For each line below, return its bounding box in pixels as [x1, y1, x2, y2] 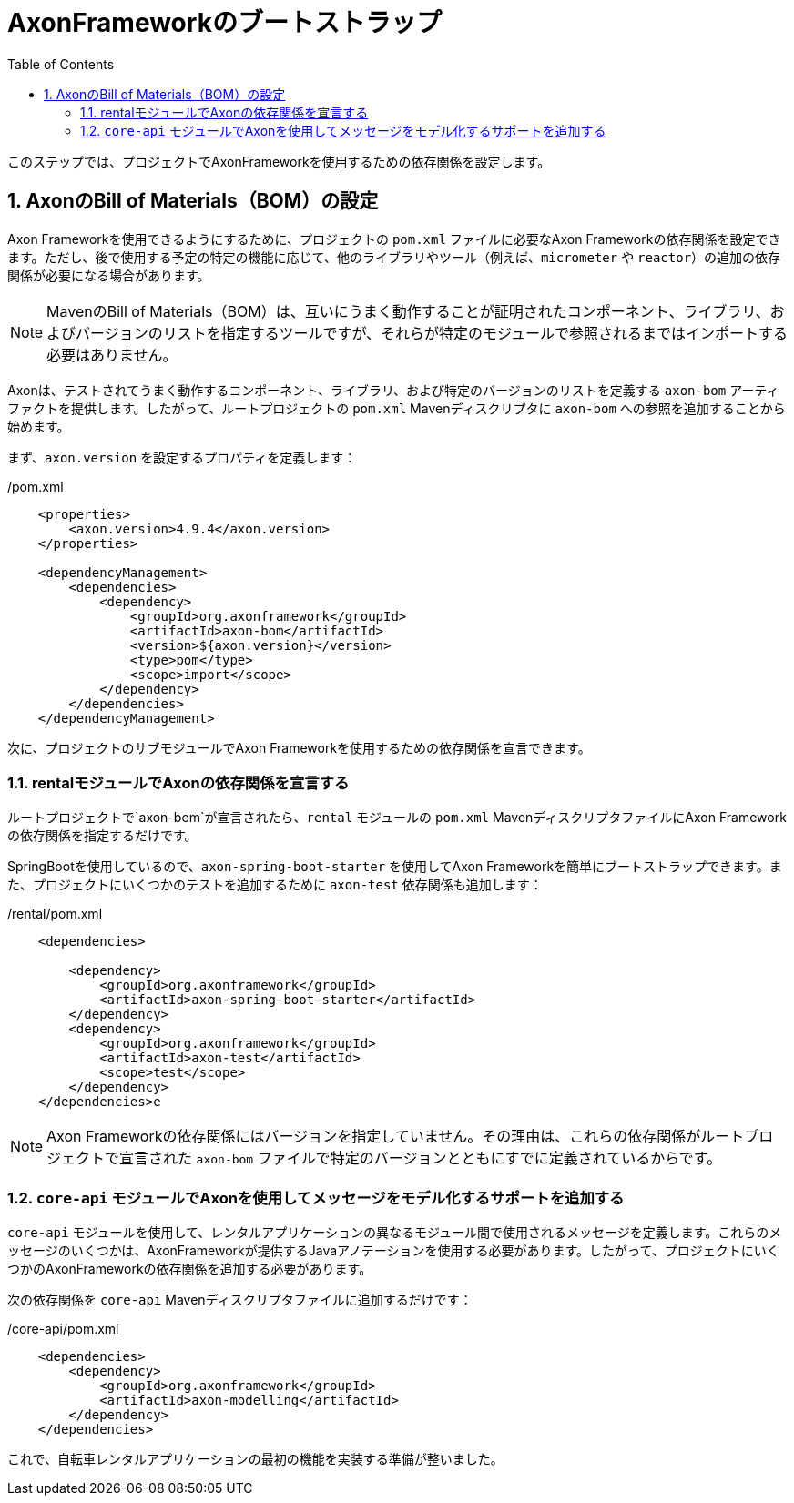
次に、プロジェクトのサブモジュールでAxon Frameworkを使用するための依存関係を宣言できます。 [7, 739, 591, 756]
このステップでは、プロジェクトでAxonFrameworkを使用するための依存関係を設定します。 [7, 153, 551, 169]
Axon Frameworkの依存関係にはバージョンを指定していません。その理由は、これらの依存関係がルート [46, 1127, 745, 1146]
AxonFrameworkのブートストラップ [7, 7, 442, 38]
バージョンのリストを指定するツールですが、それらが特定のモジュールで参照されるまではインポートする [76, 323, 788, 342]
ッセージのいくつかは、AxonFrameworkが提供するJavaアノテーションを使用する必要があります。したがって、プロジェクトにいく [7, 1243, 779, 1259]
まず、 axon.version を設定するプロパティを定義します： [7, 449, 357, 465]
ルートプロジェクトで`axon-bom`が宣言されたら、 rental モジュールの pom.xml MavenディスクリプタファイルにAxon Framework [7, 809, 787, 826]
